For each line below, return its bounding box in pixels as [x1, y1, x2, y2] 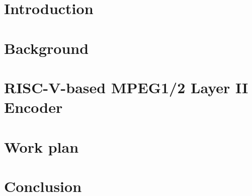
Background [4, 37, 89, 58]
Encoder [4, 97, 63, 117]
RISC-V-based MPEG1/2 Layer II [4, 77, 248, 97]
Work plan [4, 136, 79, 157]
